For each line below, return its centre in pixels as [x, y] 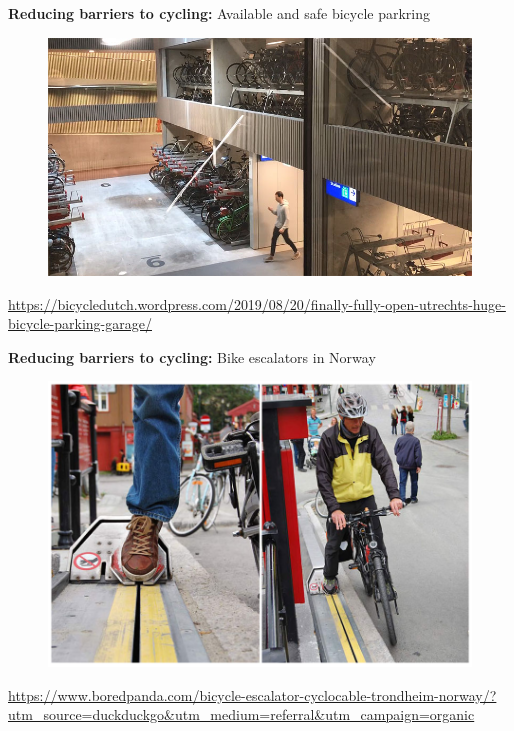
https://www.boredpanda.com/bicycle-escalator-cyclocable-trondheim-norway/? [252, 694]
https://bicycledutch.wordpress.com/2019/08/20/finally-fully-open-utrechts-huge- [257, 303]
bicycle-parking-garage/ [80, 323]
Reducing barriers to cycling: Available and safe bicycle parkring [219, 13]
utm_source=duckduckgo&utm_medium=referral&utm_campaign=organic [241, 714]
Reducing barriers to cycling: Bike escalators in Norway [192, 356]
